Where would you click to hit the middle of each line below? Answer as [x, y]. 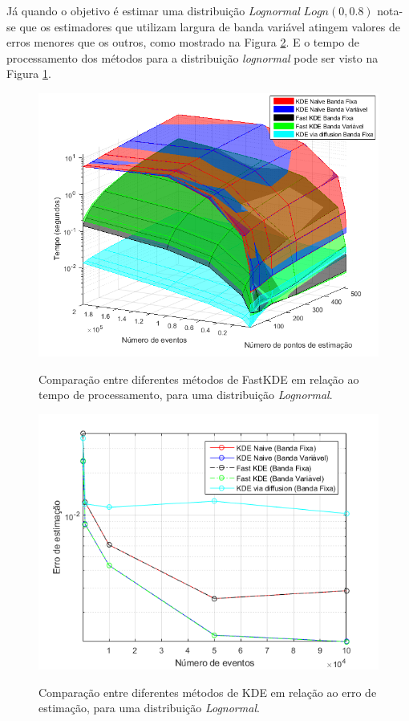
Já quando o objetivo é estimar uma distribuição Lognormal [153, 10]
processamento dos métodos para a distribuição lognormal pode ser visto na [192, 57]
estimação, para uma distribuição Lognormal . [149, 708]
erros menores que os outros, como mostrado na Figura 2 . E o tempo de [183, 42]
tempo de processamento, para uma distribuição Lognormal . [186, 395]
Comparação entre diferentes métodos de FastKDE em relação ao [199, 379]
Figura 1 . [29, 73]
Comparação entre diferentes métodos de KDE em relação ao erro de [208, 692]
